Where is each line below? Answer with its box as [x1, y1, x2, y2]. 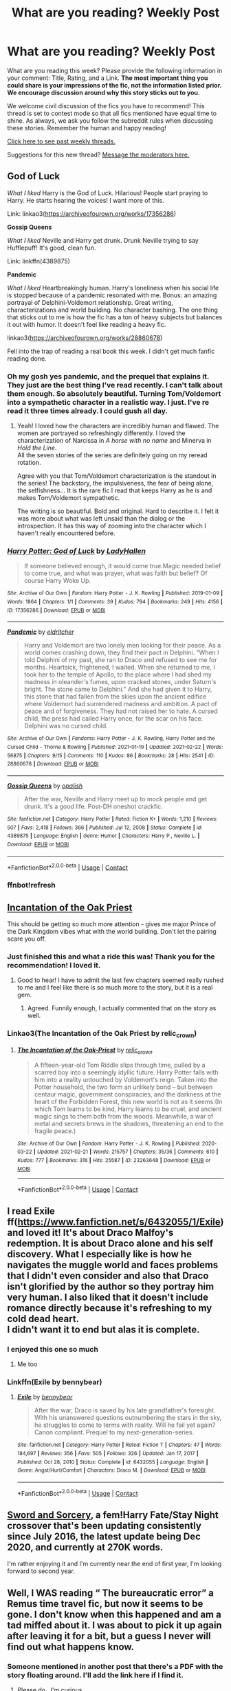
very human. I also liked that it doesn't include [7, 1291, 208, 1303]
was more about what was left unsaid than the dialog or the [16, 514, 186, 523]
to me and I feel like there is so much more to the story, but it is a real [16, 983, 213, 992]
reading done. [7, 354, 47, 363]
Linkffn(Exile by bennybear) [7, 1377, 102, 1387]
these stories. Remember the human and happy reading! [7, 123, 167, 132]
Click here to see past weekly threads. [7, 137, 115, 146]
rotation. [16, 459, 41, 467]
